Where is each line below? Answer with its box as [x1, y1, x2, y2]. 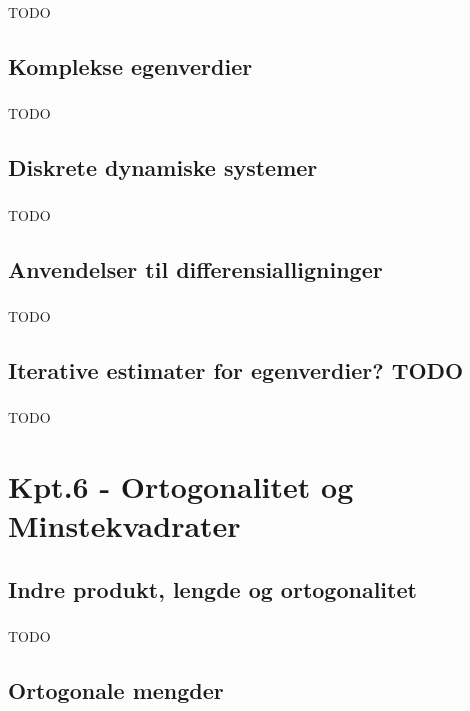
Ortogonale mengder [8, 674, 224, 705]
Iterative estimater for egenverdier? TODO [8, 354, 464, 385]
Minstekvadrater [8, 505, 241, 546]
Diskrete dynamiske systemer [8, 152, 318, 183]
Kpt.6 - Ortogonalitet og [8, 465, 354, 506]
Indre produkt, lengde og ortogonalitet [8, 573, 417, 604]
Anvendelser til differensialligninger [8, 253, 383, 284]
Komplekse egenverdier [8, 50, 253, 81]
